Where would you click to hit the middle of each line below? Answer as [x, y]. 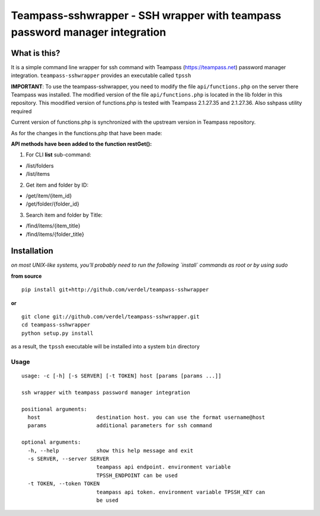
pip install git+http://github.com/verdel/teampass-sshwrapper [115, 290]
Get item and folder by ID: [57, 185]
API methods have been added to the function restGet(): [81, 144]
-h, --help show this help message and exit [111, 451]
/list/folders [40, 165]
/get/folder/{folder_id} [52, 204]
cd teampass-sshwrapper [56, 325]
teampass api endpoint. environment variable [164, 467]
